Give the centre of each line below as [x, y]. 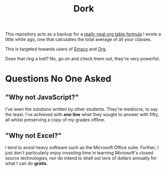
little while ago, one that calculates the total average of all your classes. [79, 39]
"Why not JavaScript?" [42, 97]
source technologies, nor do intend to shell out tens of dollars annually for [81, 158]
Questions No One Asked [58, 79]
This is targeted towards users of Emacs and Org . [56, 49]
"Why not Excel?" [33, 135]
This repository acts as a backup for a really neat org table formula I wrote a [83, 34]
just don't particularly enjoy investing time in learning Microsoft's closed [79, 153]
